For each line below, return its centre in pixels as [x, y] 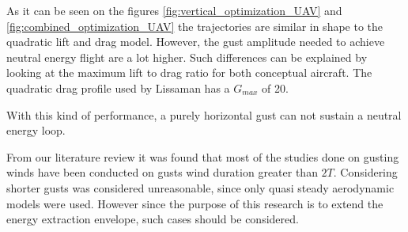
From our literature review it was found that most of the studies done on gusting [203, 156]
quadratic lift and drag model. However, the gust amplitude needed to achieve [196, 42]
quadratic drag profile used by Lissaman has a [118, 87]
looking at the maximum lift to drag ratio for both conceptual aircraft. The [189, 72]
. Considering [365, 172]
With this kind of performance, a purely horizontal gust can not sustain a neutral [204, 114]
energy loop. [36, 130]
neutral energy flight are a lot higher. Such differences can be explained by [187, 57]
